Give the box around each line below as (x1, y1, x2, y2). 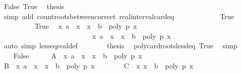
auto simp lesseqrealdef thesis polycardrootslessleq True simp (4, 40, 237, 51)
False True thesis (4, 1, 65, 11)
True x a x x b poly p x (34, 21, 137, 31)
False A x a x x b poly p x (13, 50, 142, 60)
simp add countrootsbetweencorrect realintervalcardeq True (4, 11, 234, 21)
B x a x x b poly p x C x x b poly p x (4, 60, 194, 70)
